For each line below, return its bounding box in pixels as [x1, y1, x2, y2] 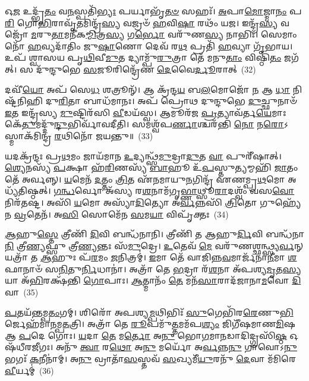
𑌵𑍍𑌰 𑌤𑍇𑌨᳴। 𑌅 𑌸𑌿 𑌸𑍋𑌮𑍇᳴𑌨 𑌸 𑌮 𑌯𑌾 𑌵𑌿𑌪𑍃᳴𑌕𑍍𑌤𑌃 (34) [14, 207, 229, 220]
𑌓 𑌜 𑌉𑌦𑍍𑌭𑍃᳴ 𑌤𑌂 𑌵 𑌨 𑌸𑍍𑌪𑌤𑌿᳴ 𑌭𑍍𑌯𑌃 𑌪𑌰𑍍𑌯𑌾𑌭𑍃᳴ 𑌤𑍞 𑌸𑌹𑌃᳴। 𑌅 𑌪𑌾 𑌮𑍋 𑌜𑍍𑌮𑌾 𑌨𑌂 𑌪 [5, 5, 302, 17]
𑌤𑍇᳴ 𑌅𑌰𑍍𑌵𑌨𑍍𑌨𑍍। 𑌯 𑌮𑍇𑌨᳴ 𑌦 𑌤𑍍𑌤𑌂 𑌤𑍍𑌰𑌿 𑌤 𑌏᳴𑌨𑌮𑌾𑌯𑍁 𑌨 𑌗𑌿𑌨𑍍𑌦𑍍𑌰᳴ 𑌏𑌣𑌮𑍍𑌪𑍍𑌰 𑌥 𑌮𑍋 [5, 172, 285, 185]
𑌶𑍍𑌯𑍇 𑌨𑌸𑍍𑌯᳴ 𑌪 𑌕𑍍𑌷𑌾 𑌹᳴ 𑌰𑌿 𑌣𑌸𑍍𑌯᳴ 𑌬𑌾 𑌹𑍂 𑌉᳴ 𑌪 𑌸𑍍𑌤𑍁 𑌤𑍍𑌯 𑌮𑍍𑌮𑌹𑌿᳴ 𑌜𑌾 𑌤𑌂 [5, 161, 298, 174]
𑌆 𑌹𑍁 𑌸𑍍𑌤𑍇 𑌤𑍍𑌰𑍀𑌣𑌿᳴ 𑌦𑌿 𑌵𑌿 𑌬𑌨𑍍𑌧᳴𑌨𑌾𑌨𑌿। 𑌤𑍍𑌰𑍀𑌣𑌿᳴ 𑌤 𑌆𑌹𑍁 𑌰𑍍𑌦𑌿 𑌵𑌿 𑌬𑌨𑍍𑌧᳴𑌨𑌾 [5, 228, 304, 240]
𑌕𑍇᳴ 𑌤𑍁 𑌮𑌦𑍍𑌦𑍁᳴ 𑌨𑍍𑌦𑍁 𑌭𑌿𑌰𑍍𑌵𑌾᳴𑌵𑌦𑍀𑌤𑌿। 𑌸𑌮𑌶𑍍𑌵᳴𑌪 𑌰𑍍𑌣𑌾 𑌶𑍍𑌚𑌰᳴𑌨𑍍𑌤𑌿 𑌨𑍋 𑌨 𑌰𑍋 [5, 118, 284, 130]
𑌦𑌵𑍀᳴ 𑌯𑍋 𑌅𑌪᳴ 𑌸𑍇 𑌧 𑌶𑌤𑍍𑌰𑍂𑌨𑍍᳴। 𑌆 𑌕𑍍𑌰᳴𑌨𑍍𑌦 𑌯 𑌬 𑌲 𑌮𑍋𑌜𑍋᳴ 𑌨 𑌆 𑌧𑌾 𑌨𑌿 [5, 83, 302, 95]
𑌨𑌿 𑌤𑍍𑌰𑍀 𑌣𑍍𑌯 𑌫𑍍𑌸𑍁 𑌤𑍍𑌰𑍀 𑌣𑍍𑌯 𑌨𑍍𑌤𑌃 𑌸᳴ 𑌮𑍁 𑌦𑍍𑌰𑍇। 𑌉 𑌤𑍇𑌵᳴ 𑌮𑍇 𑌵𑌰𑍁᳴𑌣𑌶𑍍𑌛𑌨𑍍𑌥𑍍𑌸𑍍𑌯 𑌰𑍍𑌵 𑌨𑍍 [5, 239, 304, 251]
